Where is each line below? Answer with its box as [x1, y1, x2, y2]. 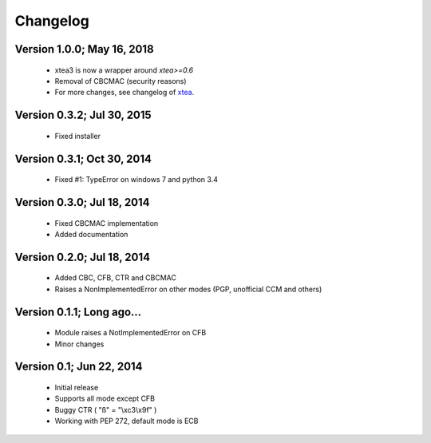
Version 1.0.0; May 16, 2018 [14, 42, 155, 56]
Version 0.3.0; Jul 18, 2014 [14, 196, 151, 209]
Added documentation [54, 229, 129, 239]
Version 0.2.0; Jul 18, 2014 [14, 250, 151, 263]
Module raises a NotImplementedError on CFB [54, 328, 207, 338]
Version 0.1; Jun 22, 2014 [14, 360, 143, 374]
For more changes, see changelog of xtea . [54, 88, 195, 97]
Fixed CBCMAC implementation [54, 218, 159, 227]
